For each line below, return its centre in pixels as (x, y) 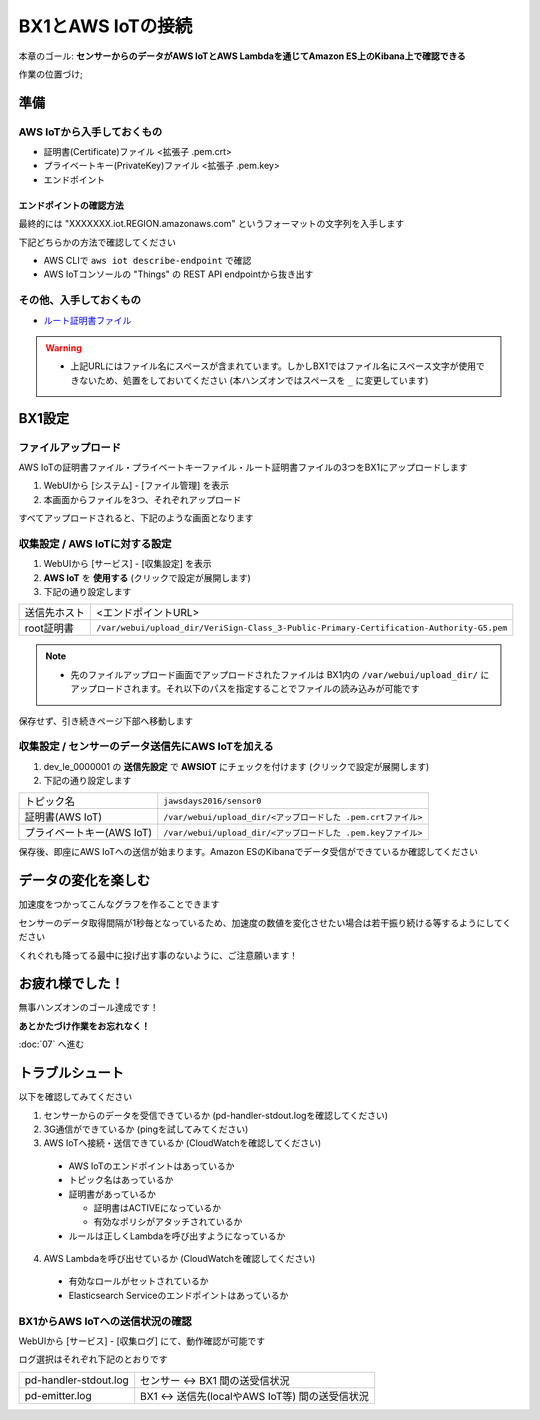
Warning (63, 347)
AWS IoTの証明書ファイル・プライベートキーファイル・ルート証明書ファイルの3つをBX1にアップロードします (243, 467)
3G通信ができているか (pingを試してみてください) (146, 1129)
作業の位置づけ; (51, 74)
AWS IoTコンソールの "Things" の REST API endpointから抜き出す (178, 274)
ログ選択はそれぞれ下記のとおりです (93, 1359)
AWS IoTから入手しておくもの (90, 132)
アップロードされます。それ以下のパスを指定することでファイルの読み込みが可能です (245, 689)
